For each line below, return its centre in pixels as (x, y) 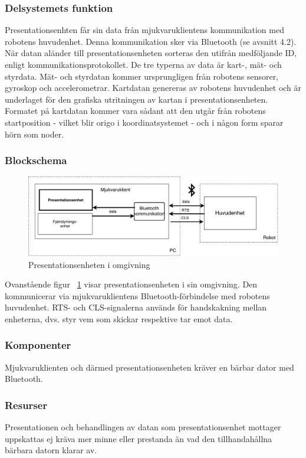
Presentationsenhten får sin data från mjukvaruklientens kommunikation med (144, 30)
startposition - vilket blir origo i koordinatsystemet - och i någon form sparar (144, 122)
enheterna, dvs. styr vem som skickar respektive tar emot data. (119, 318)
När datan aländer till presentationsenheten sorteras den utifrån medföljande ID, (151, 53)
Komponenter (38, 345)
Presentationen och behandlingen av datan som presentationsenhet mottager (143, 427)
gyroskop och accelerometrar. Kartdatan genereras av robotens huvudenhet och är (153, 88)
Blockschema (36, 160)
